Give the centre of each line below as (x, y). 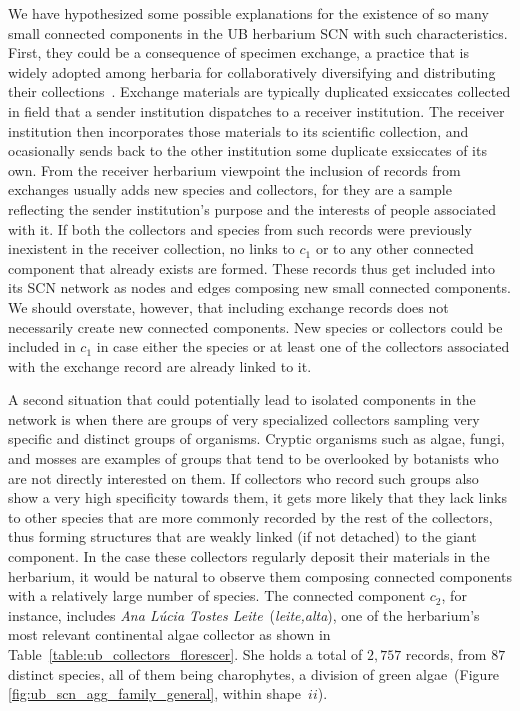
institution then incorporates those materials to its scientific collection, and (238, 130)
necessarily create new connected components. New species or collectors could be (255, 326)
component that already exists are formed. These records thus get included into (252, 267)
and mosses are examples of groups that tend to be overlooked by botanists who (253, 458)
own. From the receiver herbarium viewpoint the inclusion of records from (234, 169)
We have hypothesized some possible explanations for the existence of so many (248, 13)
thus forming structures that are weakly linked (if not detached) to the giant (242, 536)
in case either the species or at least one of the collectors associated (303, 346)
